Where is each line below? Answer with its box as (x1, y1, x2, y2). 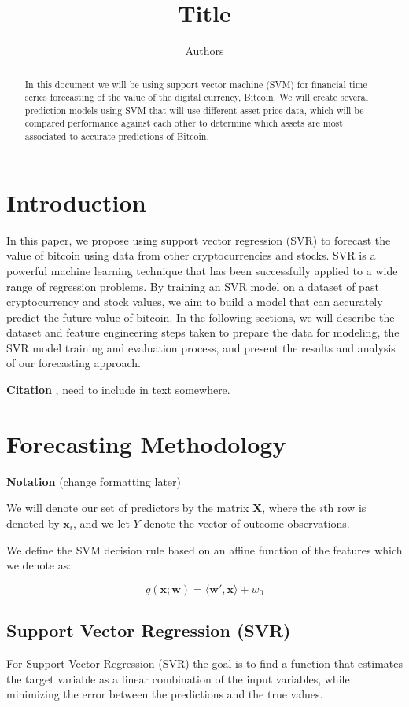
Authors (185, 42, 224, 59)
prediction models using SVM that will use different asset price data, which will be (24, 103, 364, 116)
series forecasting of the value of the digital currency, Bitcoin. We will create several (24, 90, 369, 104)
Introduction (6, 186, 146, 218)
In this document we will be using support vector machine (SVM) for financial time (24, 77, 367, 90)
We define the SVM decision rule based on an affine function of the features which (6, 541, 403, 558)
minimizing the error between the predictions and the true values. (6, 686, 323, 702)
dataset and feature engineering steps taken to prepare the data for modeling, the (6, 324, 400, 341)
